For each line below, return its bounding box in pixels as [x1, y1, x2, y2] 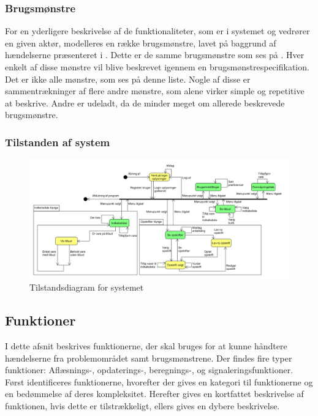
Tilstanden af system [5, 134, 110, 149]
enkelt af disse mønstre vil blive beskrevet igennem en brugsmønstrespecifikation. [5, 61, 309, 73]
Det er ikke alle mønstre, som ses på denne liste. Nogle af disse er [5, 72, 251, 85]
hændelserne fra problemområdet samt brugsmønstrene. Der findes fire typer [5, 351, 292, 364]
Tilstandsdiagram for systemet [29, 281, 144, 294]
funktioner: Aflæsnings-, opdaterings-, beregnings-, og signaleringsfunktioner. [5, 363, 293, 376]
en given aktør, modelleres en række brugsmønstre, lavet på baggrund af [5, 36, 276, 49]
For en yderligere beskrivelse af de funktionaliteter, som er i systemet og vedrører [5, 24, 310, 37]
